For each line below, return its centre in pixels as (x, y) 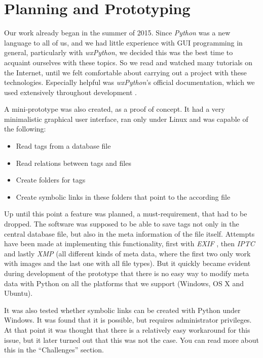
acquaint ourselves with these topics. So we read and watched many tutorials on (128, 62)
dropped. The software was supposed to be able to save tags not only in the (122, 224)
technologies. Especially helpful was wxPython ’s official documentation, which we (129, 82)
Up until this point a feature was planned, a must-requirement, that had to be (126, 214)
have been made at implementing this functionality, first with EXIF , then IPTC (129, 243)
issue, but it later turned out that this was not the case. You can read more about (131, 340)
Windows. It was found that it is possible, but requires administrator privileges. (128, 320)
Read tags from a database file (63, 146)
